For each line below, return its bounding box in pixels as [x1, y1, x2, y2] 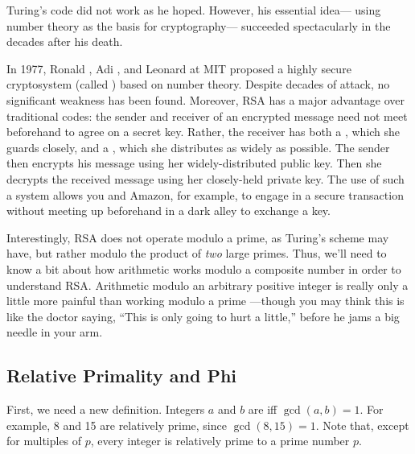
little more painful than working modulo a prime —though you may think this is [6, 292, 405, 309]
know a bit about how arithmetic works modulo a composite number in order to [6, 260, 401, 277]
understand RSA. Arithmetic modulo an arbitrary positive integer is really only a [6, 276, 409, 293]
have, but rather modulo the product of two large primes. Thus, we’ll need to [6, 245, 387, 262]
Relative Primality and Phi [6, 363, 237, 388]
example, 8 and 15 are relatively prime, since [6, 416, 227, 433]
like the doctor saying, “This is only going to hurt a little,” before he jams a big [6, 307, 400, 324]
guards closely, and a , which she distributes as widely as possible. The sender [6, 138, 390, 155]
